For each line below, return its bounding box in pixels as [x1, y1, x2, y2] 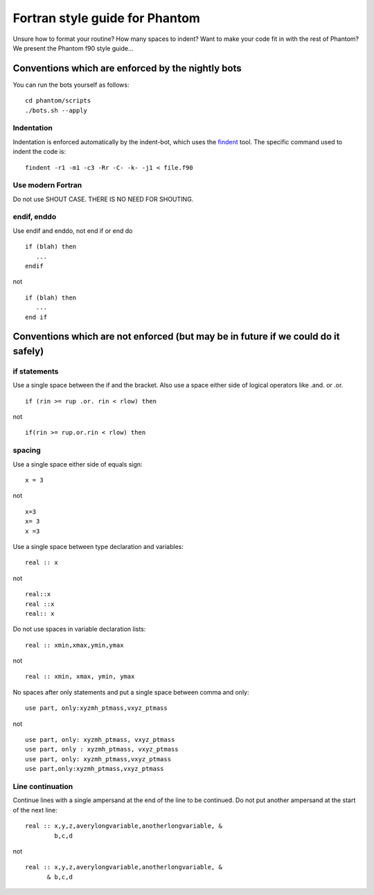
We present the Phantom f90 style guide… [12, 44, 134, 52]
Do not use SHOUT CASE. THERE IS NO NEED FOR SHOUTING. [12, 195, 194, 203]
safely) [12, 345, 44, 357]
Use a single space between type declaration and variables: [12, 542, 184, 550]
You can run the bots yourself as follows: [12, 80, 130, 89]
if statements [12, 366, 59, 376]
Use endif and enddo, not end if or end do [12, 226, 133, 235]
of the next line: [12, 806, 58, 814]
